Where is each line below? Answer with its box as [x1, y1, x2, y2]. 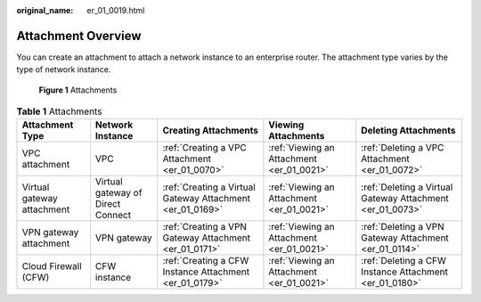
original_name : [16, 5, 74, 15]
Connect [94, 209, 132, 222]
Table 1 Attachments [16, 105, 102, 118]
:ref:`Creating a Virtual [162, 181, 256, 193]
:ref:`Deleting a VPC [361, 142, 444, 154]
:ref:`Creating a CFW [162, 255, 249, 267]
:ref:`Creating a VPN [162, 221, 248, 233]
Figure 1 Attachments [38, 85, 118, 95]
